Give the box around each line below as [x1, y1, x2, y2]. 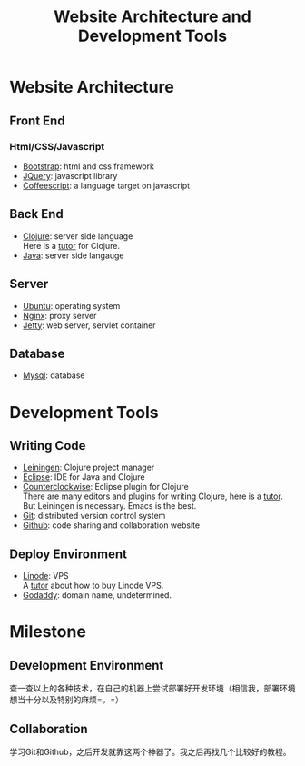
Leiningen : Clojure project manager [22, 462, 155, 473]
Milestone [9, 622, 86, 642]
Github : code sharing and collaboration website [22, 520, 201, 531]
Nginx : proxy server [22, 310, 97, 321]
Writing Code [9, 438, 86, 453]
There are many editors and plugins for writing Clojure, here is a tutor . [22, 491, 283, 502]
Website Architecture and [54, 6, 251, 27]
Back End [9, 206, 64, 222]
